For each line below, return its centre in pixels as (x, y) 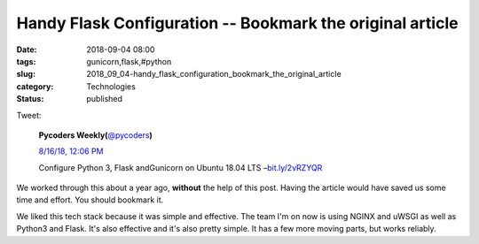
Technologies (111, 86)
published (105, 99)
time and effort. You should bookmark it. (90, 200)
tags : (26, 61)
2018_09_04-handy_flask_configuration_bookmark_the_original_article (214, 74)
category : (35, 86)
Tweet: (29, 115)
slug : (26, 74)
